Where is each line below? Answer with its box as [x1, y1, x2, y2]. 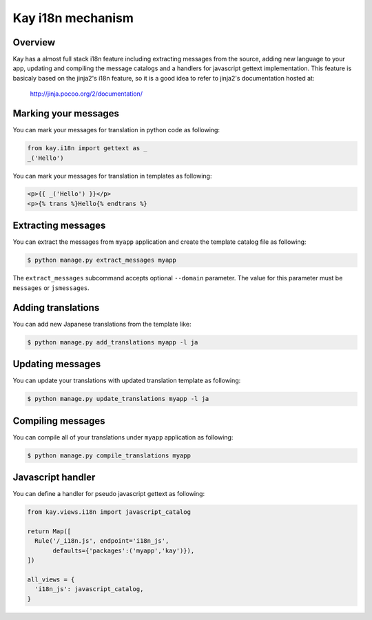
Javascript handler [12, 472, 96, 483]
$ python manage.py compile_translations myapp [27, 451, 191, 459]
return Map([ [27, 527, 72, 535]
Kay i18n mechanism [12, 10, 134, 25]
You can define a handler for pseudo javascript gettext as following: [12, 490, 205, 498]
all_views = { [27, 575, 75, 583]
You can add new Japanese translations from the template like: [12, 320, 192, 328]
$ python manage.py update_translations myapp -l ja [27, 395, 209, 403]
